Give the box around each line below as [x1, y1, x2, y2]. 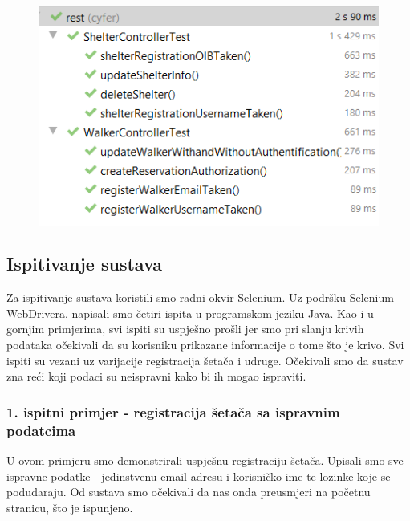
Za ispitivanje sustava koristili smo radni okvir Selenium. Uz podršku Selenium [6, 289, 394, 306]
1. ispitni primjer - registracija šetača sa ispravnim [6, 401, 340, 421]
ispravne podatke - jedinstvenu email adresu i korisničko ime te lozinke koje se [6, 467, 391, 484]
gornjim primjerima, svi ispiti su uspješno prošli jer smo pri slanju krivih [6, 320, 364, 337]
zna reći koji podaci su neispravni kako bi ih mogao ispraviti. [6, 368, 306, 385]
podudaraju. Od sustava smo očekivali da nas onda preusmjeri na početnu [6, 483, 371, 500]
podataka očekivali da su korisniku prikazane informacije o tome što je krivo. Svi [6, 336, 404, 353]
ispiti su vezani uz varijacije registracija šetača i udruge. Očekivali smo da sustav [6, 352, 404, 368]
